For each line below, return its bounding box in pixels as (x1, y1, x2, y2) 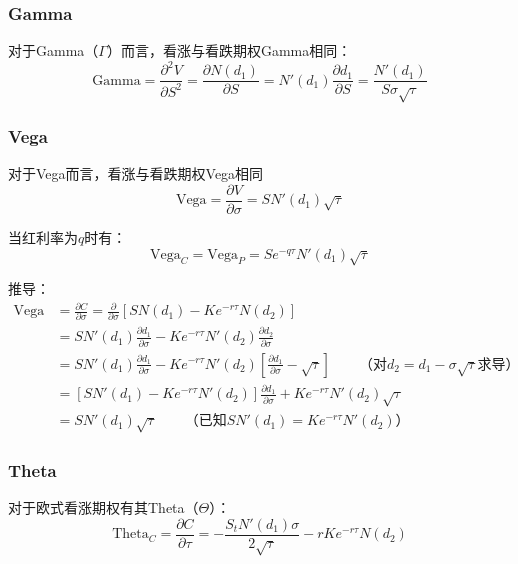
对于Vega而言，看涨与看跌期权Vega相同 (8, 163, 264, 184)
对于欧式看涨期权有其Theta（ (8, 497, 199, 518)
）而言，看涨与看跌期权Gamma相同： (106, 40, 352, 61)
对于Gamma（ (8, 40, 99, 61)
